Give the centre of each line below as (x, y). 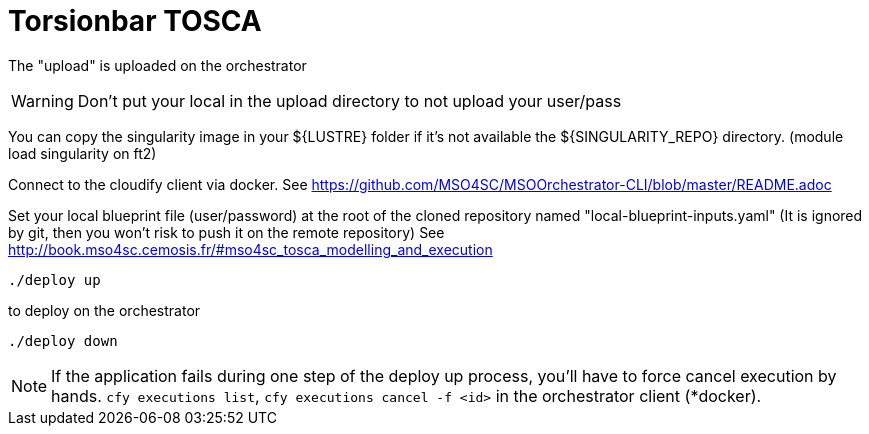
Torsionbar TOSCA (135, 21)
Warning (42, 100)
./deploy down (63, 340)
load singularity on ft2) (82, 153)
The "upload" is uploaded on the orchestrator (157, 65)
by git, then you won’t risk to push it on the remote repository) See (226, 232)
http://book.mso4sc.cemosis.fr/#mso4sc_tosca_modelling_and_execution (250, 249)
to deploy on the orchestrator (104, 310)
